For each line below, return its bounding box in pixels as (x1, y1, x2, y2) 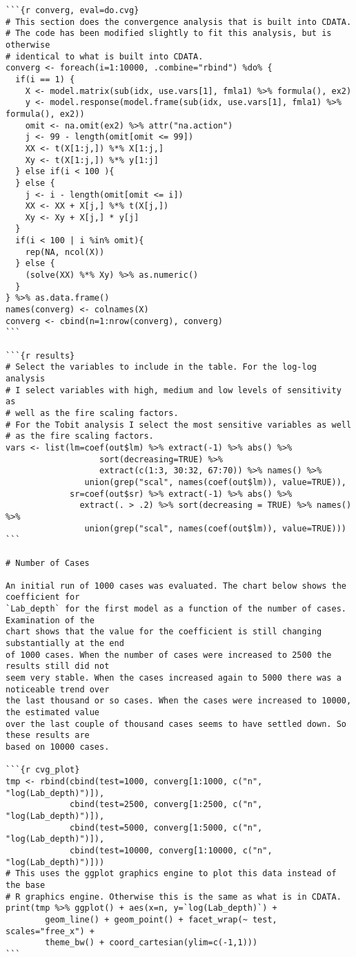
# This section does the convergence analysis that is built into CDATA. (6, 17, 352, 27)
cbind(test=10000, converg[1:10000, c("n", (70, 845, 273, 855)
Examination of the (6, 615, 95, 625)
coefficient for (6, 592, 80, 603)
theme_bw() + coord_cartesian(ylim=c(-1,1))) (45, 938, 258, 948)
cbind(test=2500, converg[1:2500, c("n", (70, 799, 263, 810)
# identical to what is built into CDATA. (6, 51, 204, 61)
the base (6, 880, 46, 890)
